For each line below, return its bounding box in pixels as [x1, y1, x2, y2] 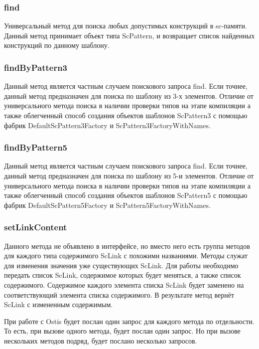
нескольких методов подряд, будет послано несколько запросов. [4, 335, 197, 346]
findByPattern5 [4, 141, 68, 154]
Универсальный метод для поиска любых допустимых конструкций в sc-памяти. [4, 20, 247, 31]
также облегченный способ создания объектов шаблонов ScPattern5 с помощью [4, 190, 248, 200]
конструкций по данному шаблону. [4, 40, 110, 50]
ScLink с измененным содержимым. [4, 299, 113, 310]
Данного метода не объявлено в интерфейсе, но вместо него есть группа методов [4, 240, 250, 251]
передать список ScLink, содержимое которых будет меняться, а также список [4, 270, 241, 280]
